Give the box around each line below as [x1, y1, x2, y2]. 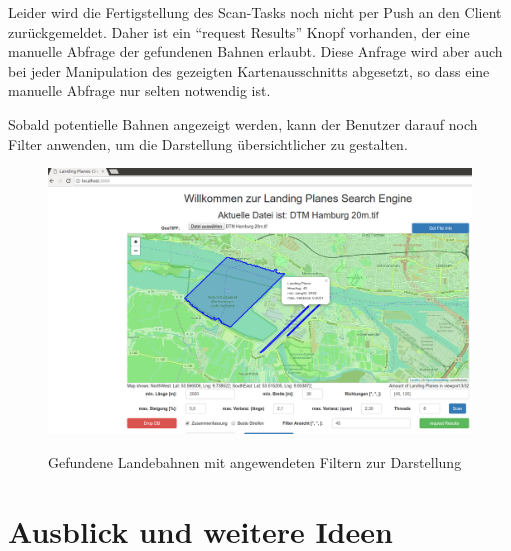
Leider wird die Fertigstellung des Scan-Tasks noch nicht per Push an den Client [8, 2, 502, 22]
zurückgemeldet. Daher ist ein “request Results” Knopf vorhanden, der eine [8, 21, 470, 42]
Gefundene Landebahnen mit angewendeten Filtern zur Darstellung [48, 451, 462, 472]
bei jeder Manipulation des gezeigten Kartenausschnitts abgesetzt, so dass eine [8, 60, 490, 81]
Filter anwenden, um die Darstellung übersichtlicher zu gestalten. [8, 133, 408, 154]
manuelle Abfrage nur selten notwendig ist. [8, 80, 271, 101]
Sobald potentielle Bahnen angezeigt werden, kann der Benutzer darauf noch [8, 113, 478, 134]
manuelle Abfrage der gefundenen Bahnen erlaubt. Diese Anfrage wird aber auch [8, 41, 503, 62]
